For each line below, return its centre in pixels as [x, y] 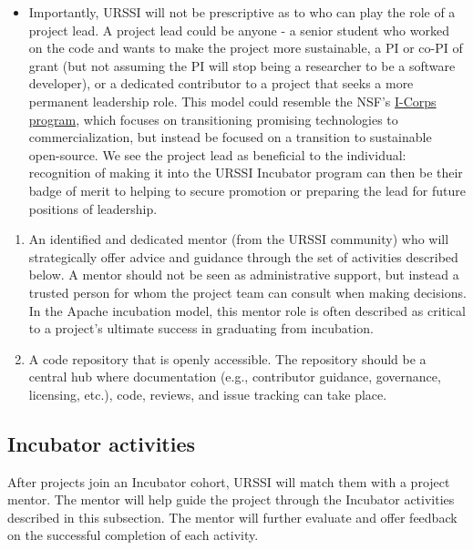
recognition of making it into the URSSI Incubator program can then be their [246, 173]
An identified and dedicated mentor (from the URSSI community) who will [239, 239]
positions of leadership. [93, 208]
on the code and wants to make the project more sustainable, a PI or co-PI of [246, 48]
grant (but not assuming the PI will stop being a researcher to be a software [242, 65]
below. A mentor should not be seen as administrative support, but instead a [244, 275]
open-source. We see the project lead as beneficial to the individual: [217, 154]
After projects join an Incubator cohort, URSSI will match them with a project [229, 481]
